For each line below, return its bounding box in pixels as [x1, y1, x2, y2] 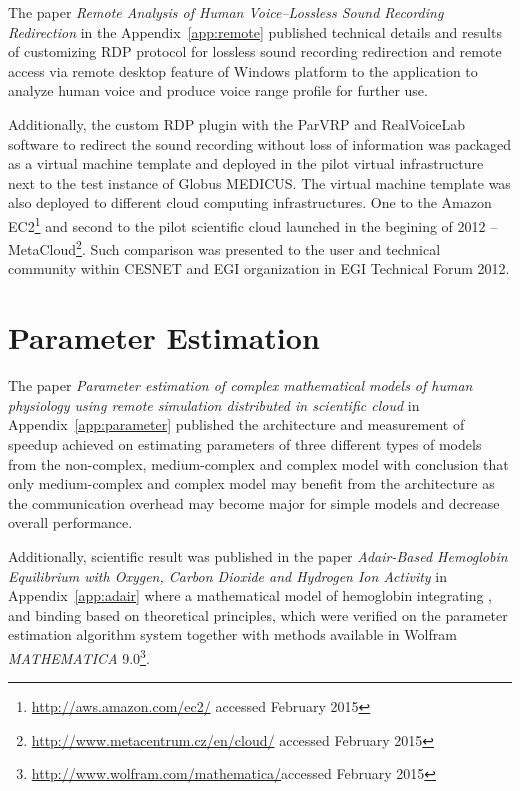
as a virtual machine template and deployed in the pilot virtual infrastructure [8, 153, 484, 174]
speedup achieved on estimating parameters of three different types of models [8, 433, 482, 454]
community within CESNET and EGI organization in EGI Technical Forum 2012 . [8, 258, 510, 279]
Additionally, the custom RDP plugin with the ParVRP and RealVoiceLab [8, 113, 466, 134]
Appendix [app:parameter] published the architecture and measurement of [8, 414, 465, 435]
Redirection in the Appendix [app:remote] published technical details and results [8, 21, 502, 42]
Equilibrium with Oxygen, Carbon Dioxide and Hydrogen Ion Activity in [8, 565, 448, 586]
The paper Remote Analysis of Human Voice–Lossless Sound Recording [8, 2, 444, 22]
